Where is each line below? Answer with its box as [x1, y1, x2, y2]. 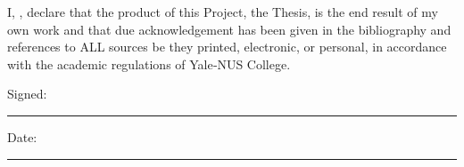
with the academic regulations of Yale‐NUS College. [7, 54, 291, 73]
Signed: [7, 84, 47, 103]
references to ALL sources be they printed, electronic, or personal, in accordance [7, 37, 447, 56]
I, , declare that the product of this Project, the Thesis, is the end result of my [7, 3, 438, 20]
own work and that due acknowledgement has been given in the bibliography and [7, 20, 452, 38]
